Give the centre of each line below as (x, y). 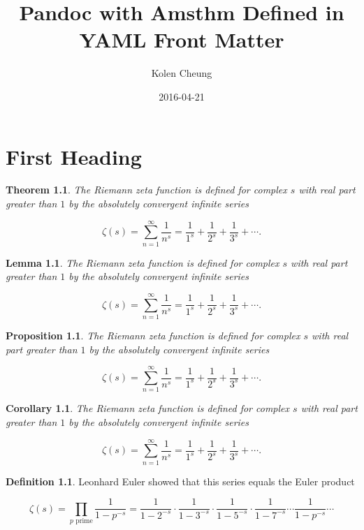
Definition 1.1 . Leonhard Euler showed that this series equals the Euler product (180, 481)
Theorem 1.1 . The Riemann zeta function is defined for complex (146, 190)
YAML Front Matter (182, 39)
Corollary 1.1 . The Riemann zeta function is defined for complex (148, 408)
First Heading (74, 156)
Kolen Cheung (182, 73)
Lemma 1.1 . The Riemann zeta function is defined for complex (143, 262)
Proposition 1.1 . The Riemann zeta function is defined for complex (153, 336)
